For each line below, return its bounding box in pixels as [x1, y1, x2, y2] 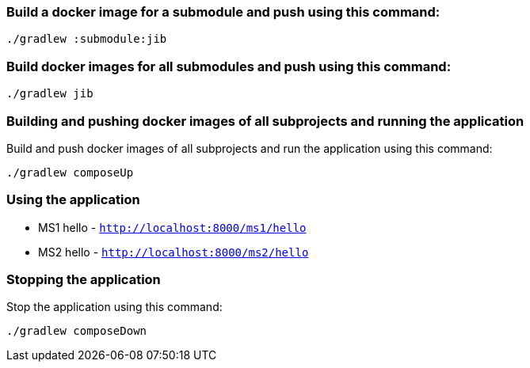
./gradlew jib [6, 87, 93, 101]
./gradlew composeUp [6, 165, 134, 179]
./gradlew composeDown [6, 324, 147, 338]
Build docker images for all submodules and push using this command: [6, 58, 452, 74]
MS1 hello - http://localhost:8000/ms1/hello [38, 220, 307, 234]
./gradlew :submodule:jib [6, 32, 167, 46]
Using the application [6, 192, 140, 208]
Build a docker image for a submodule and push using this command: [6, 4, 440, 20]
